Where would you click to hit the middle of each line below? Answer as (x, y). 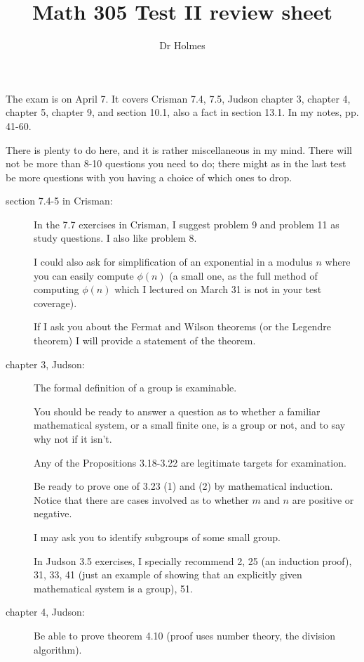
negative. (53, 513)
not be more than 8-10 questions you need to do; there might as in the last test (176, 163)
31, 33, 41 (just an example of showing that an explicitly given (168, 575)
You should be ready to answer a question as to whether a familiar (177, 411)
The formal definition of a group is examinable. (135, 388)
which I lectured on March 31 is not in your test (218, 289)
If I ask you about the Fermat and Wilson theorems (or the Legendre (182, 326)
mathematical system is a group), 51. (113, 588)
